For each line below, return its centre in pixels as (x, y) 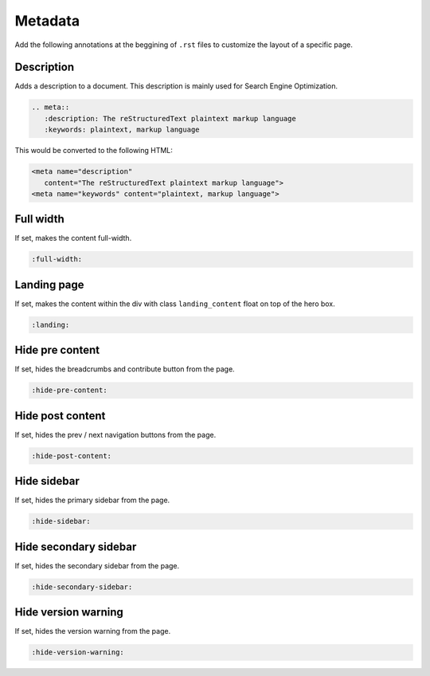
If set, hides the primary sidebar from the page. (92, 500)
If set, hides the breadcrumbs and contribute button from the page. (125, 369)
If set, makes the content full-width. (73, 238)
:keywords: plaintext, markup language (122, 130)
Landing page (49, 284)
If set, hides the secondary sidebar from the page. (97, 565)
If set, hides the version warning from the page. (93, 631)
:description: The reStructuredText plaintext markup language (170, 118)
